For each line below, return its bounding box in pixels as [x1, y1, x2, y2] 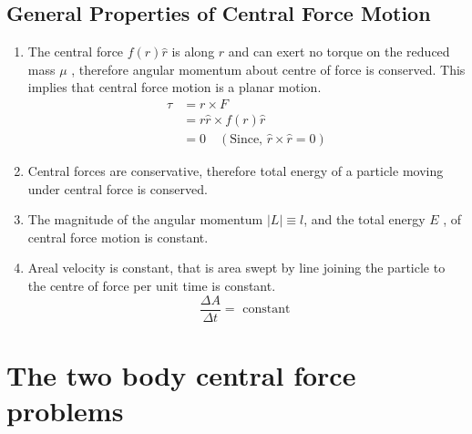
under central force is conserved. [27, 179, 208, 198]
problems [6, 392, 124, 429]
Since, [230, 133, 263, 147]
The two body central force [6, 356, 356, 393]
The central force [27, 42, 124, 61]
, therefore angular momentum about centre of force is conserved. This [71, 59, 466, 78]
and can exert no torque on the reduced [228, 42, 450, 61]
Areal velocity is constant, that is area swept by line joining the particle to [27, 258, 446, 277]
